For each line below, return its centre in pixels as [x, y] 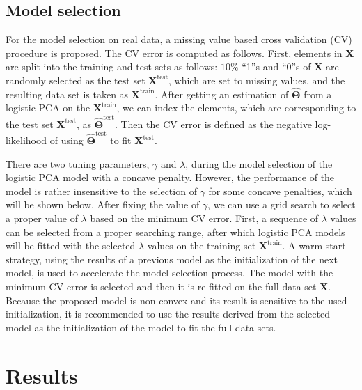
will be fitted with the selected [71, 245]
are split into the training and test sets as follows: [112, 67]
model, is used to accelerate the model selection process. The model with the [170, 273]
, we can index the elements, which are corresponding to [236, 108]
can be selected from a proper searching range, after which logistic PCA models [175, 232]
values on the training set [202, 245]
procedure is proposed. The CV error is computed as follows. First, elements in [174, 53]
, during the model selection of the [259, 163]
